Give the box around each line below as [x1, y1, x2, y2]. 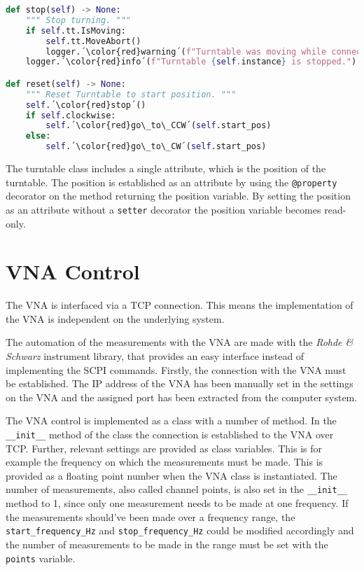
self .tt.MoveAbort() [45, 36, 141, 46]
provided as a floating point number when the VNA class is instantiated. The [6, 468, 337, 482]
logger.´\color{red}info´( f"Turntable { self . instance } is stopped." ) [25, 57, 357, 67]
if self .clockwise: [25, 110, 116, 120]
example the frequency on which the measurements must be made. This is [6, 454, 323, 469]
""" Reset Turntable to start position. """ [25, 89, 237, 99]
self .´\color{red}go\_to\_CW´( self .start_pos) [45, 141, 267, 152]
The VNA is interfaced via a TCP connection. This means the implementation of [6, 298, 353, 312]
